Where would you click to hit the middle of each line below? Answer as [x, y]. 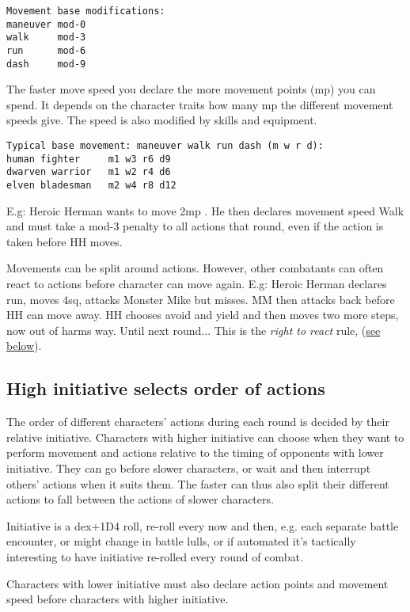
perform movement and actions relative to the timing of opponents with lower [195, 452]
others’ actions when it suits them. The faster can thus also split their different [198, 483]
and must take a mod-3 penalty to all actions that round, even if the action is [195, 226]
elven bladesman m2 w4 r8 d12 [91, 186]
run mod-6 [46, 50]
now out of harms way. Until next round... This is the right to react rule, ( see [194, 330]
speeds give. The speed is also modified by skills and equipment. [162, 120]
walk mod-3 [46, 38]
